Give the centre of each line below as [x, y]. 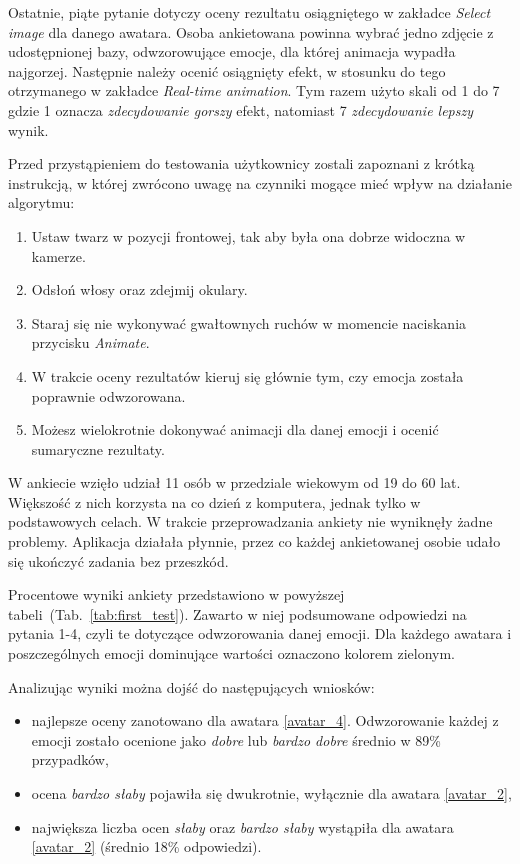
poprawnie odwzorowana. [108, 395]
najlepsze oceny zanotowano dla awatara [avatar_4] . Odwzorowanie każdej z [265, 720]
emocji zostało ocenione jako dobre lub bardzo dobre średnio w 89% [236, 739]
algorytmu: [41, 202]
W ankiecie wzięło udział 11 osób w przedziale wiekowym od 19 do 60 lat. [234, 482]
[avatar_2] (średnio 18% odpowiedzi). [146, 846]
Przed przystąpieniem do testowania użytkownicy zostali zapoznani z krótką [241, 163]
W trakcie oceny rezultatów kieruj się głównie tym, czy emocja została [247, 375]
